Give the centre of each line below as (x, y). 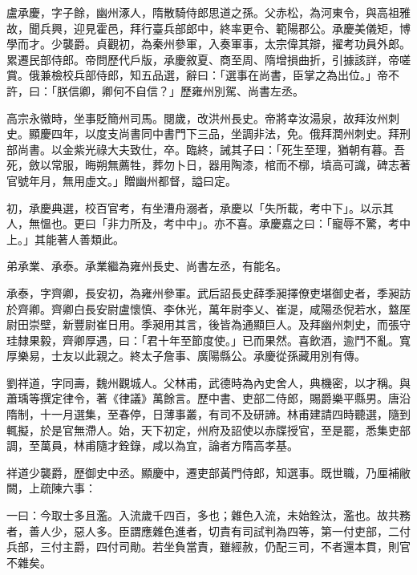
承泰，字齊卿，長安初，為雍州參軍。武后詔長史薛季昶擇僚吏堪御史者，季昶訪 (208, 292)
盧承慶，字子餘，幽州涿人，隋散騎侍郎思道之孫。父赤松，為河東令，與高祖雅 (208, 12)
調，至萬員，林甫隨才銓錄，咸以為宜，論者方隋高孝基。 (152, 445)
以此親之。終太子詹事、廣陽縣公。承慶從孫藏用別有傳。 (219, 356)
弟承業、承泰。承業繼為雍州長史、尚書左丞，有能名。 (147, 266)
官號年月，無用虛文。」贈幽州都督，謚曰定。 (121, 180)
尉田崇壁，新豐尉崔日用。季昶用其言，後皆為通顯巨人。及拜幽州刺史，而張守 (208, 324)
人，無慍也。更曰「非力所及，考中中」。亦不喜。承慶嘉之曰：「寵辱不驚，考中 (208, 223)
